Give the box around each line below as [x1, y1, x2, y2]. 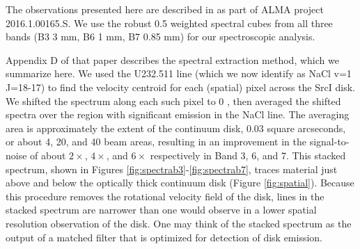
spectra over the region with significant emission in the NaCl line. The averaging [6, 107, 350, 122]
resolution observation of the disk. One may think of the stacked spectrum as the [6, 216, 352, 230]
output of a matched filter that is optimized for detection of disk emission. [6, 230, 322, 244]
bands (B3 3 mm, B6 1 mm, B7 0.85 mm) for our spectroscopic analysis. [6, 29, 315, 44]
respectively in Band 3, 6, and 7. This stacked [150, 147, 346, 162]
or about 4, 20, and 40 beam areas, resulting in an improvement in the [6, 134, 306, 149]
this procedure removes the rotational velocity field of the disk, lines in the [6, 188, 324, 203]
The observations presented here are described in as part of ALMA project [6, 2, 324, 16]
